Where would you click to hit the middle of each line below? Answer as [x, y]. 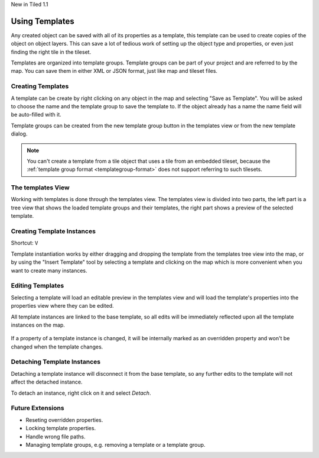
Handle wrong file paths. [56, 436]
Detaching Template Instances [56, 362]
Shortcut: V [25, 243]
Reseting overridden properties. [64, 420]
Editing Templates [38, 286]
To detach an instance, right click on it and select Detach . [81, 393]
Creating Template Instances [53, 231]
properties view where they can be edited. [63, 306]
